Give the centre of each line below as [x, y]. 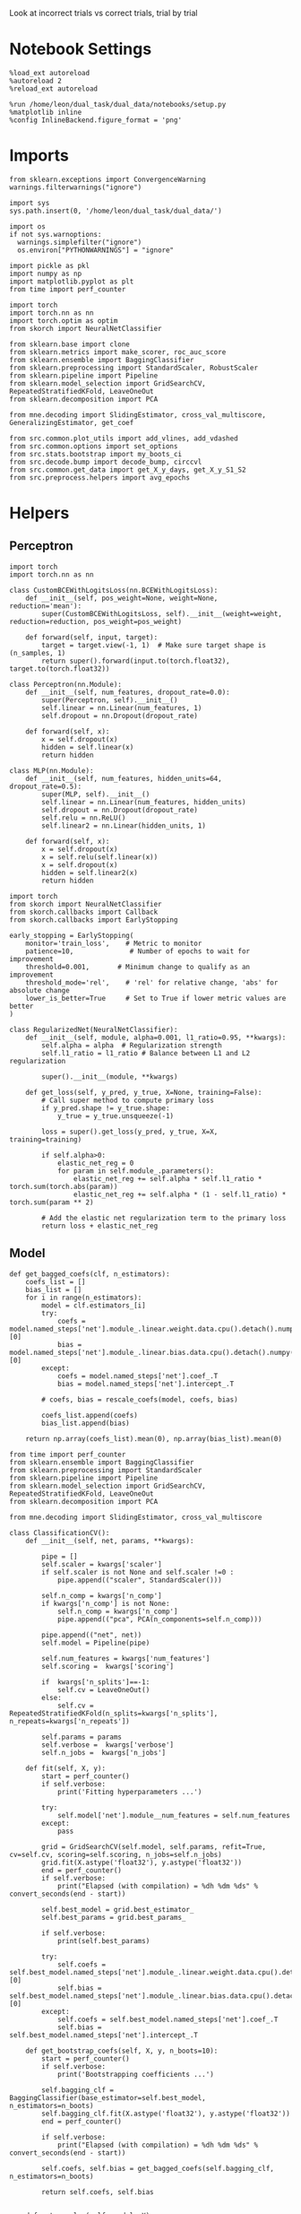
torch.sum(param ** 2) [52, 1202]
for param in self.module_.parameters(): [136, 1171]
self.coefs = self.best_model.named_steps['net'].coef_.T [168, 2019]
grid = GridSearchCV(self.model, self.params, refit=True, [154, 1846]
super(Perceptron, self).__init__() [110, 700]
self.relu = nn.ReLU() [84, 818]
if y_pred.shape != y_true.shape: [106, 1108]
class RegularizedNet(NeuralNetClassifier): [94, 1029]
